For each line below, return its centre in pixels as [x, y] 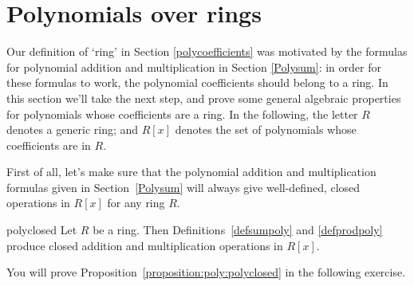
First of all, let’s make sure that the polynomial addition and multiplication [191, 172]
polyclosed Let [42, 230]
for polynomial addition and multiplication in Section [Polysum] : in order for [194, 67]
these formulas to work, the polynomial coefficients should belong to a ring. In [197, 82]
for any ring [136, 203]
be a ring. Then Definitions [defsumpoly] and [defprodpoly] [238, 230]
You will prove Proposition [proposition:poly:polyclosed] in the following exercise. [206, 272]
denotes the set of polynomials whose [266, 129]
